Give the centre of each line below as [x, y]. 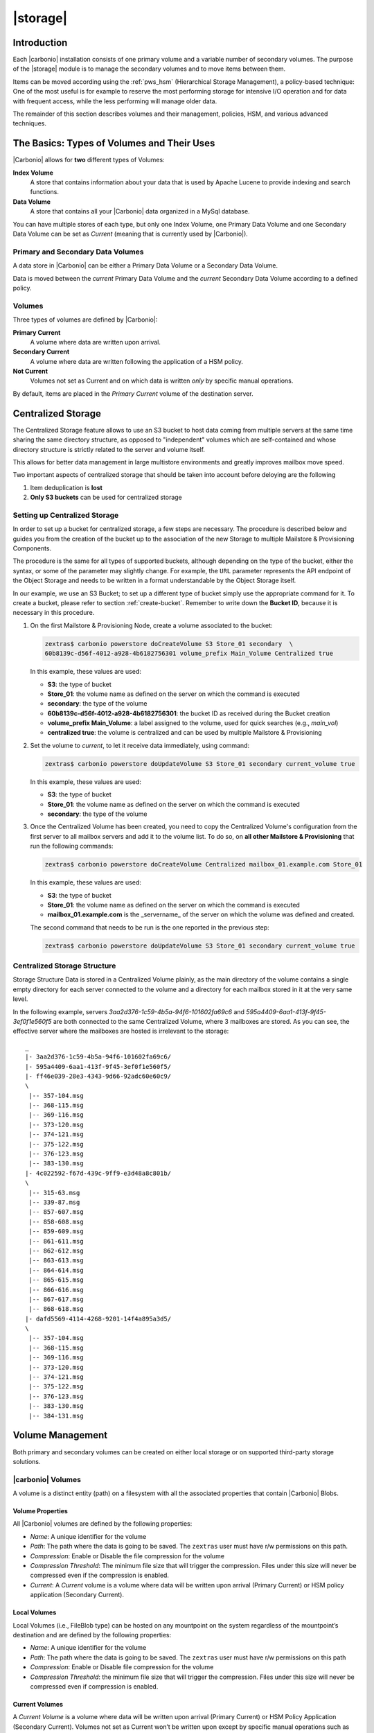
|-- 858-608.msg [56, 1221]
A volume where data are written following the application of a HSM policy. [137, 361]
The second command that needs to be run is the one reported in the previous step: [150, 927]
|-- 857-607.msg [56, 1212]
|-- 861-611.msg [56, 1241]
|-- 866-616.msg [56, 1290]
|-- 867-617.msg [56, 1299]
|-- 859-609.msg [56, 1231]
